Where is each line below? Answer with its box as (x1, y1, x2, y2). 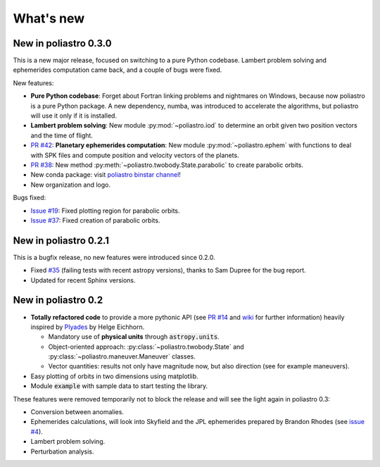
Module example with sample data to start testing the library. (30, 382, 208, 390)
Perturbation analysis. (30, 447, 94, 456)
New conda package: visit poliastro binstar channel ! (30, 170, 181, 179)
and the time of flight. (30, 131, 93, 139)
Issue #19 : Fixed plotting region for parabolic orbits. (30, 206, 180, 215)
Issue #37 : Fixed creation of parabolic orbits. (30, 216, 160, 225)
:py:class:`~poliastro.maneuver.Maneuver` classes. (48, 352, 196, 361)
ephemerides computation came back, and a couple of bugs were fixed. (13, 66, 222, 74)
